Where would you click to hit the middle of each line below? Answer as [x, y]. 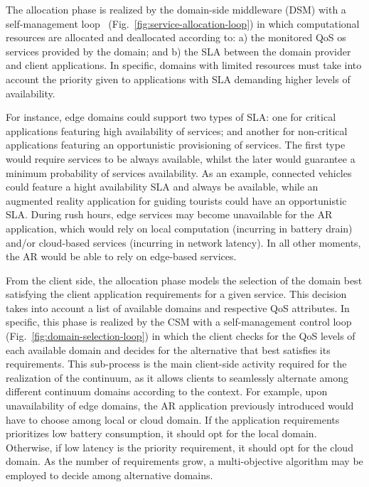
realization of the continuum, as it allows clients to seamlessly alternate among [177, 377]
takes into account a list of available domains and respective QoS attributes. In [178, 307]
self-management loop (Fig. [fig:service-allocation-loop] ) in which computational [183, 23]
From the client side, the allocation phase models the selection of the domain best [184, 280]
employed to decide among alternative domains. [109, 475]
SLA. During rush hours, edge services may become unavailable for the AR [169, 214]
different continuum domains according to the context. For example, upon [167, 391]
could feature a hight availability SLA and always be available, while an [162, 187]
